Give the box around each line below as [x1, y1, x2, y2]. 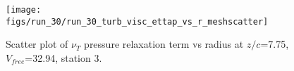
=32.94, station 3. [25, 50, 102, 65]
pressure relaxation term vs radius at [84, 37, 244, 51]
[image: [6, 5, 42, 15]
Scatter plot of [6, 37, 68, 51]
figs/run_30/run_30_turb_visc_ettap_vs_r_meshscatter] [6, 16, 269, 27]
